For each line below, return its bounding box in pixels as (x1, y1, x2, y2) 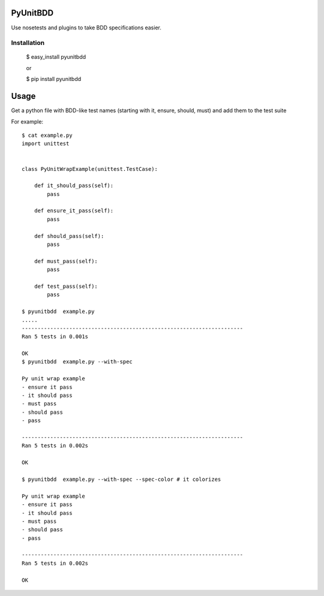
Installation (11, 39, 45, 47)
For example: (11, 118, 44, 125)
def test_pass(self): (34, 282, 98, 290)
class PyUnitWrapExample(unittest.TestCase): (22, 165, 158, 172)
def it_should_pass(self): (34, 182, 114, 189)
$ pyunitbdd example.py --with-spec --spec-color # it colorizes (22, 475, 221, 483)
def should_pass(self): (34, 233, 104, 239)
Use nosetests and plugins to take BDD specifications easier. (11, 24, 161, 31)
